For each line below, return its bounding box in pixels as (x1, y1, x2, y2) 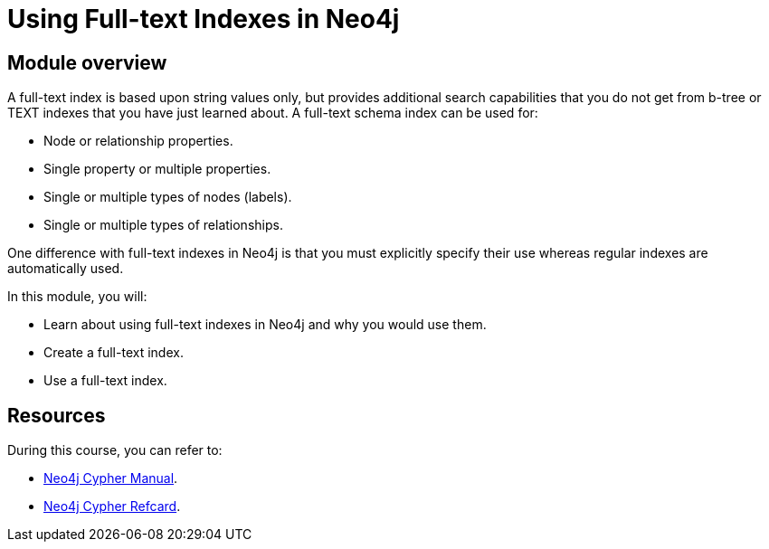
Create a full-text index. (43, 345, 184, 361)
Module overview (7, 51, 167, 74)
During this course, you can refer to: (7, 442, 223, 459)
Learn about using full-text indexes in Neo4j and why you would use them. (43, 317, 487, 333)
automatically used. (7, 260, 124, 277)
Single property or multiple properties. (43, 161, 271, 177)
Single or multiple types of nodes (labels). (43, 189, 292, 205)
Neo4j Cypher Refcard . (43, 498, 181, 515)
